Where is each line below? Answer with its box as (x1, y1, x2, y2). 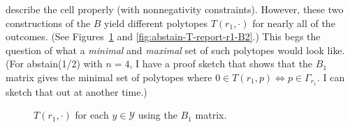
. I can (316, 69, 345, 84)
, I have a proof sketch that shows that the (129, 56, 313, 71)
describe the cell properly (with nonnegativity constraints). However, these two (6, 2, 344, 16)
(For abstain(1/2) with (6, 56, 103, 71)
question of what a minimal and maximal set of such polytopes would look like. (6, 42, 345, 57)
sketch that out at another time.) (6, 84, 147, 99)
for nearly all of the (252, 15, 335, 30)
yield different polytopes (104, 15, 208, 30)
